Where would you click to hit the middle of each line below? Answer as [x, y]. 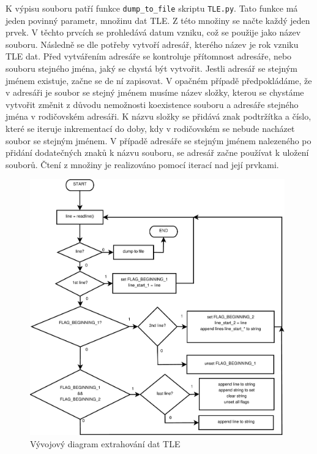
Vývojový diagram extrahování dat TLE [105, 443]
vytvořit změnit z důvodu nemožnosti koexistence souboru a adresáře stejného [152, 104]
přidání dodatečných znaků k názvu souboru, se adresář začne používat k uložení [157, 152]
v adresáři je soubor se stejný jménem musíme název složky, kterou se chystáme [155, 92]
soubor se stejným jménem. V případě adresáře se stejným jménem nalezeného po [158, 140]
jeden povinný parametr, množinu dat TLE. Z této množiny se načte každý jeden [158, 20]
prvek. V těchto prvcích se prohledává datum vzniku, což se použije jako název [153, 32]
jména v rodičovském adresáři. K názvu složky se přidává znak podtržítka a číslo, [158, 116]
